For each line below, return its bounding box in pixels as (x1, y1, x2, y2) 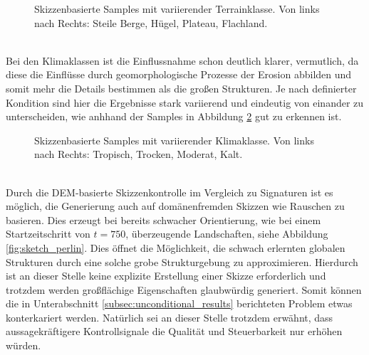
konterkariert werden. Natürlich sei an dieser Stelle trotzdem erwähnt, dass (6, 309, 333, 324)
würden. (6, 338, 41, 353)
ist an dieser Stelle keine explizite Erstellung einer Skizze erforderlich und (6, 268, 326, 283)
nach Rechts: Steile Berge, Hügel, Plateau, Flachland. (34, 15, 268, 30)
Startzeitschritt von (6, 226, 90, 241)
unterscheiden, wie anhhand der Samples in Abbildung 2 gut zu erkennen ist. (6, 109, 342, 124)
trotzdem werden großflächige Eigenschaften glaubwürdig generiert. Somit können (6, 282, 362, 297)
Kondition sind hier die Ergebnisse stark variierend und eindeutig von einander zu (6, 95, 364, 110)
